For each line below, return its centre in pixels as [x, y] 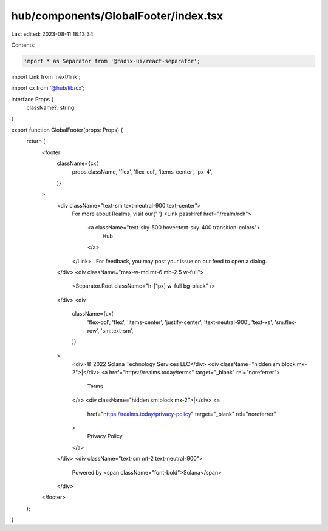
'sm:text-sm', [117, 330]
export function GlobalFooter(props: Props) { [67, 130]
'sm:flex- [285, 322]
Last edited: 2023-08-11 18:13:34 [52, 34]
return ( [36, 141]
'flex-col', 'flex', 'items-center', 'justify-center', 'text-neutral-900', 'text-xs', [180, 322]
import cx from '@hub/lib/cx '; [48, 88]
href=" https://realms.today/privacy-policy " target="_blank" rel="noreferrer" [182, 414]
